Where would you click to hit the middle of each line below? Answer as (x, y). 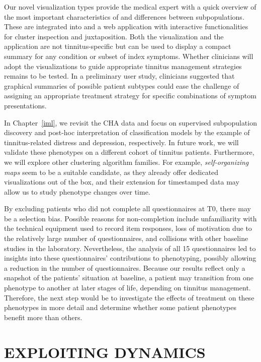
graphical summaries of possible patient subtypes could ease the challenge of (122, 85)
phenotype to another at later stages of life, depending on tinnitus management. (127, 288)
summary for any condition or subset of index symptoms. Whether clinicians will (129, 56)
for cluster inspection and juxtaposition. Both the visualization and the (114, 36)
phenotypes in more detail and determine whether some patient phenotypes (120, 307)
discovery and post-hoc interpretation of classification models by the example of (127, 132)
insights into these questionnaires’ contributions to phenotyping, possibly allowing (130, 258)
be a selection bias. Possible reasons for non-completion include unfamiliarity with (130, 218)
